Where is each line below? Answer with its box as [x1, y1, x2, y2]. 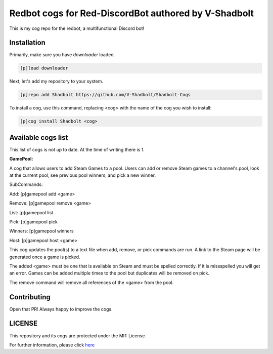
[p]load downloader [20, 65, 68, 71]
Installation [9, 38, 45, 47]
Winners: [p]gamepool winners [9, 228, 74, 234]
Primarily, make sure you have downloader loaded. [9, 52, 115, 58]
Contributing [9, 293, 51, 301]
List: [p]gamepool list [9, 209, 54, 215]
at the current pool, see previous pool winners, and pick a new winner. [9, 172, 156, 178]
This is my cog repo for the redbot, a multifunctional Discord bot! [9, 25, 145, 31]
